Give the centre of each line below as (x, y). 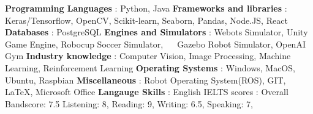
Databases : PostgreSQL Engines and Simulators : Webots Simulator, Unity (156, 32)
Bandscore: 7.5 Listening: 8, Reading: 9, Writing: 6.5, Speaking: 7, (129, 103)
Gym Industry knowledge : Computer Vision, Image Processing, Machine (148, 56)
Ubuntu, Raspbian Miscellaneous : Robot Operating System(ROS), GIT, (145, 80)
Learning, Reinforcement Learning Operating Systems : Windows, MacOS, (150, 67)
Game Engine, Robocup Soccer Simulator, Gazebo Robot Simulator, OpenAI (155, 44)
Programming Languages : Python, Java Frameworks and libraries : (146, 8)
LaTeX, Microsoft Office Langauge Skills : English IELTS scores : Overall (147, 92)
